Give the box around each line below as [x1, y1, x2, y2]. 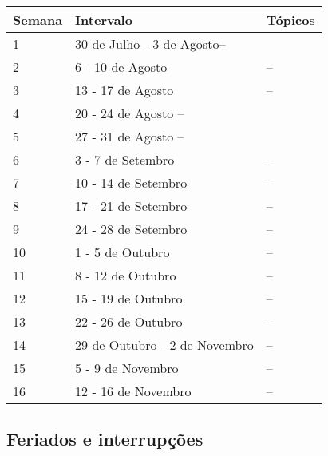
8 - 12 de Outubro [75, 266, 176, 284]
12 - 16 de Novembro [75, 382, 192, 400]
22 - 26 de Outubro [75, 312, 183, 331]
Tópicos [266, 10, 315, 29]
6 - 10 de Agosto [75, 57, 168, 76]
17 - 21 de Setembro [75, 196, 188, 215]
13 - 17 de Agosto [75, 81, 174, 99]
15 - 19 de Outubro [75, 289, 183, 307]
